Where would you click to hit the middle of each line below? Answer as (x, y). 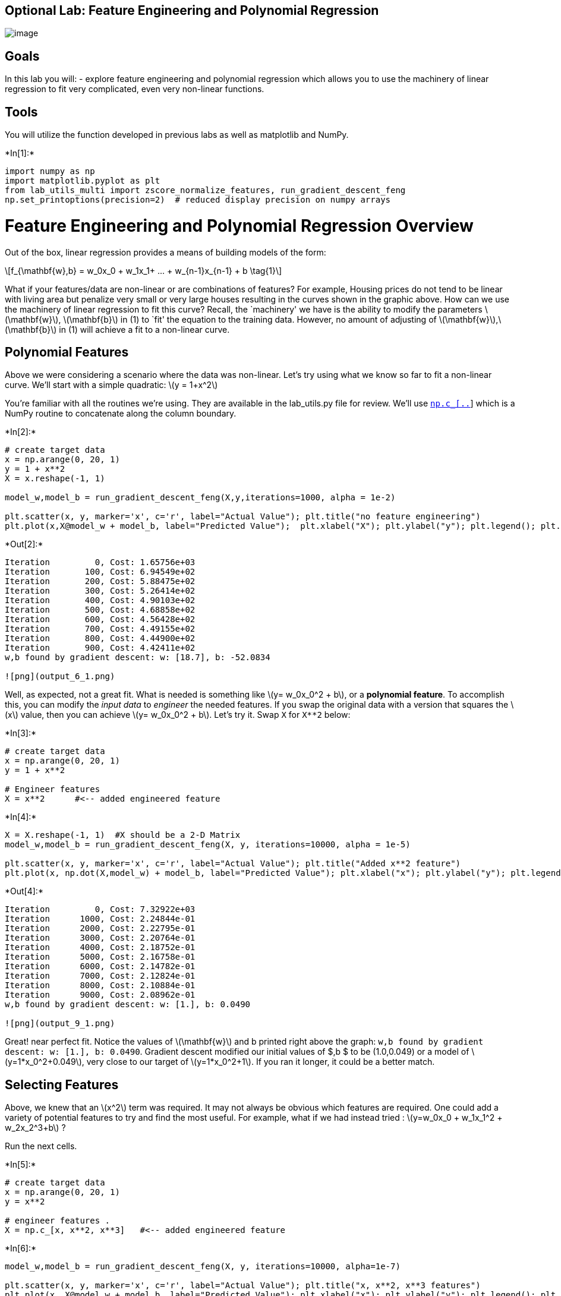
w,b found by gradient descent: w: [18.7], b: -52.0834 (138, 658)
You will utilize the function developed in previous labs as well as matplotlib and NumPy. (177, 135)
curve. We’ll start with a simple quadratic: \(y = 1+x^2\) (111, 385)
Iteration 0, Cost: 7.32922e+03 (100, 909)
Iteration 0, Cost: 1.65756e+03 (100, 562)
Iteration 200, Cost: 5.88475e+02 (100, 581)
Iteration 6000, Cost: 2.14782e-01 (100, 967)
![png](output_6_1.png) (60, 677)
